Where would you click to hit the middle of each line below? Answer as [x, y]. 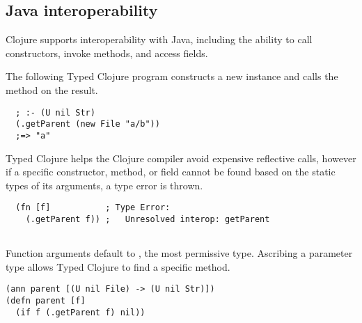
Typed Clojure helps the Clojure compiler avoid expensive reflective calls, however [181, 158]
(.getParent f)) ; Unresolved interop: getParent [148, 219]
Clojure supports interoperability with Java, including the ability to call [159, 39]
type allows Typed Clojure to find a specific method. [118, 266]
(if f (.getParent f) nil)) [80, 312]
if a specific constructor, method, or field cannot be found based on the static [171, 172]
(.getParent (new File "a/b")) [88, 124]
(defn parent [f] [46, 301]
